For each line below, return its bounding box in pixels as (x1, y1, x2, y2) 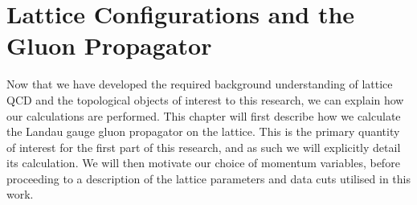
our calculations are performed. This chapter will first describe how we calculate (6, 107, 401, 124)
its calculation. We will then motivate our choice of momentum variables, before (6, 154, 400, 171)
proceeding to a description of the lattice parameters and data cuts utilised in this (6, 170, 411, 187)
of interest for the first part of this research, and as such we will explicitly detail (6, 138, 401, 155)
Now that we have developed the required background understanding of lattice (6, 76, 393, 92)
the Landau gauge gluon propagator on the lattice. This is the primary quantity (6, 123, 400, 140)
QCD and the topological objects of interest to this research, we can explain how (6, 91, 404, 108)
